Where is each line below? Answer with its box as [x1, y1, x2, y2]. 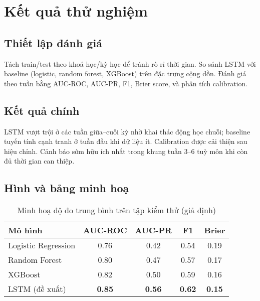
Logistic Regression [8, 239, 76, 251]
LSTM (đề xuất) [8, 283, 66, 295]
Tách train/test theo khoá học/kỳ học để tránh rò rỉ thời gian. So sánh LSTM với [4, 58, 256, 69]
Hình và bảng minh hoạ [4, 180, 129, 196]
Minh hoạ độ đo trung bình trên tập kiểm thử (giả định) [17, 204, 216, 216]
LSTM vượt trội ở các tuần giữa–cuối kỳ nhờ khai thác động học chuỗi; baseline [4, 126, 250, 136]
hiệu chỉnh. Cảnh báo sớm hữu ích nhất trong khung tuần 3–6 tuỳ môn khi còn [4, 145, 248, 156]
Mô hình [8, 224, 43, 236]
